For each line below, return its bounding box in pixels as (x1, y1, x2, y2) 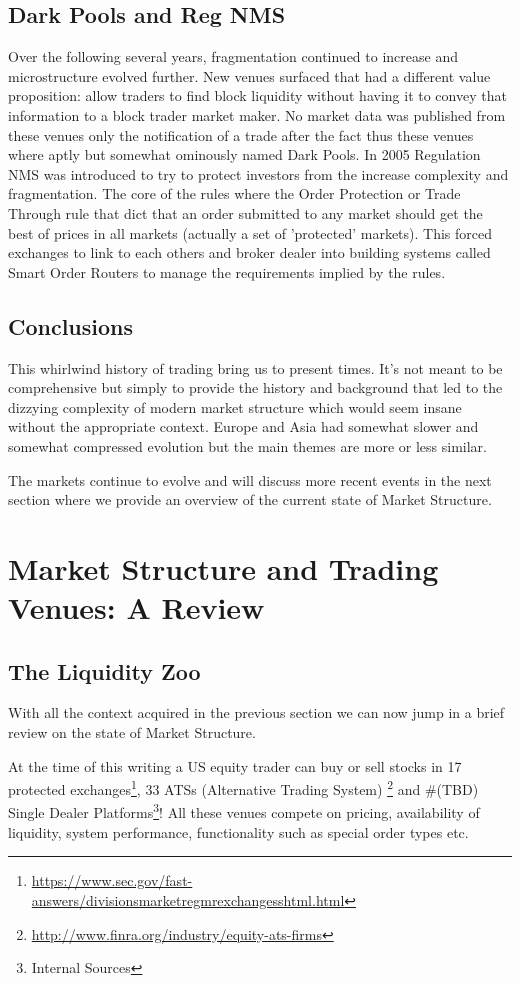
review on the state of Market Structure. (8, 722, 256, 743)
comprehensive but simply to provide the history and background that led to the (8, 377, 503, 398)
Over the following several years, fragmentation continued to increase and (8, 46, 458, 67)
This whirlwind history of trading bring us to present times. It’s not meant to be (8, 357, 503, 378)
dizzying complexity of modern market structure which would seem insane (8, 396, 462, 417)
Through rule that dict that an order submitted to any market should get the (8, 202, 483, 223)
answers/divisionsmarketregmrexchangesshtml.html (31, 889, 345, 910)
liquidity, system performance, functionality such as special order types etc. (8, 821, 469, 842)
